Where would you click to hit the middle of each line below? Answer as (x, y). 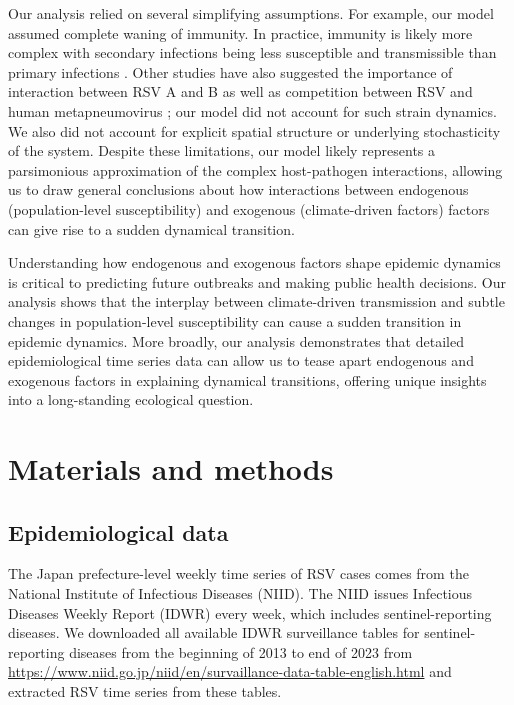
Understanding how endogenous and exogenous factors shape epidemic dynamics (254, 262)
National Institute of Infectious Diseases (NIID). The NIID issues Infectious (240, 593)
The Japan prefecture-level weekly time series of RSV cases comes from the (238, 573)
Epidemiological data (118, 531)
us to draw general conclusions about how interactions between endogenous (238, 189)
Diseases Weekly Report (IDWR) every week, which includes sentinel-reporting (250, 612)
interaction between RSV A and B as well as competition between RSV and (240, 91)
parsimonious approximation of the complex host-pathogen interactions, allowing (255, 169)
